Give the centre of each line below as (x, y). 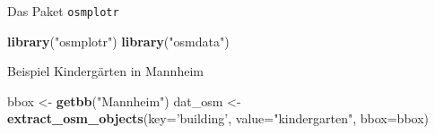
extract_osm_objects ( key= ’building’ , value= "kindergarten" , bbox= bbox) (218, 118)
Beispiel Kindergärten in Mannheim (105, 71)
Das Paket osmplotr (63, 11)
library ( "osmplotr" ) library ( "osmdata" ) (118, 41)
